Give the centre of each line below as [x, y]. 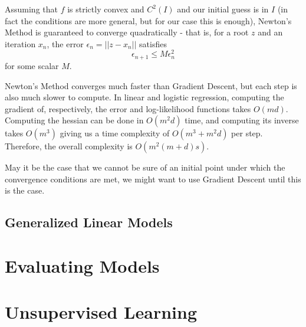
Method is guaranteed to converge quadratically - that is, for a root [127, 32]
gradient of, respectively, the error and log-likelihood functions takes [128, 108]
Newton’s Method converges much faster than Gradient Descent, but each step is [151, 85]
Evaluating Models [82, 266]
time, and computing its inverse [242, 120]
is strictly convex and [106, 9]
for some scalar [32, 65]
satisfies [153, 43]
